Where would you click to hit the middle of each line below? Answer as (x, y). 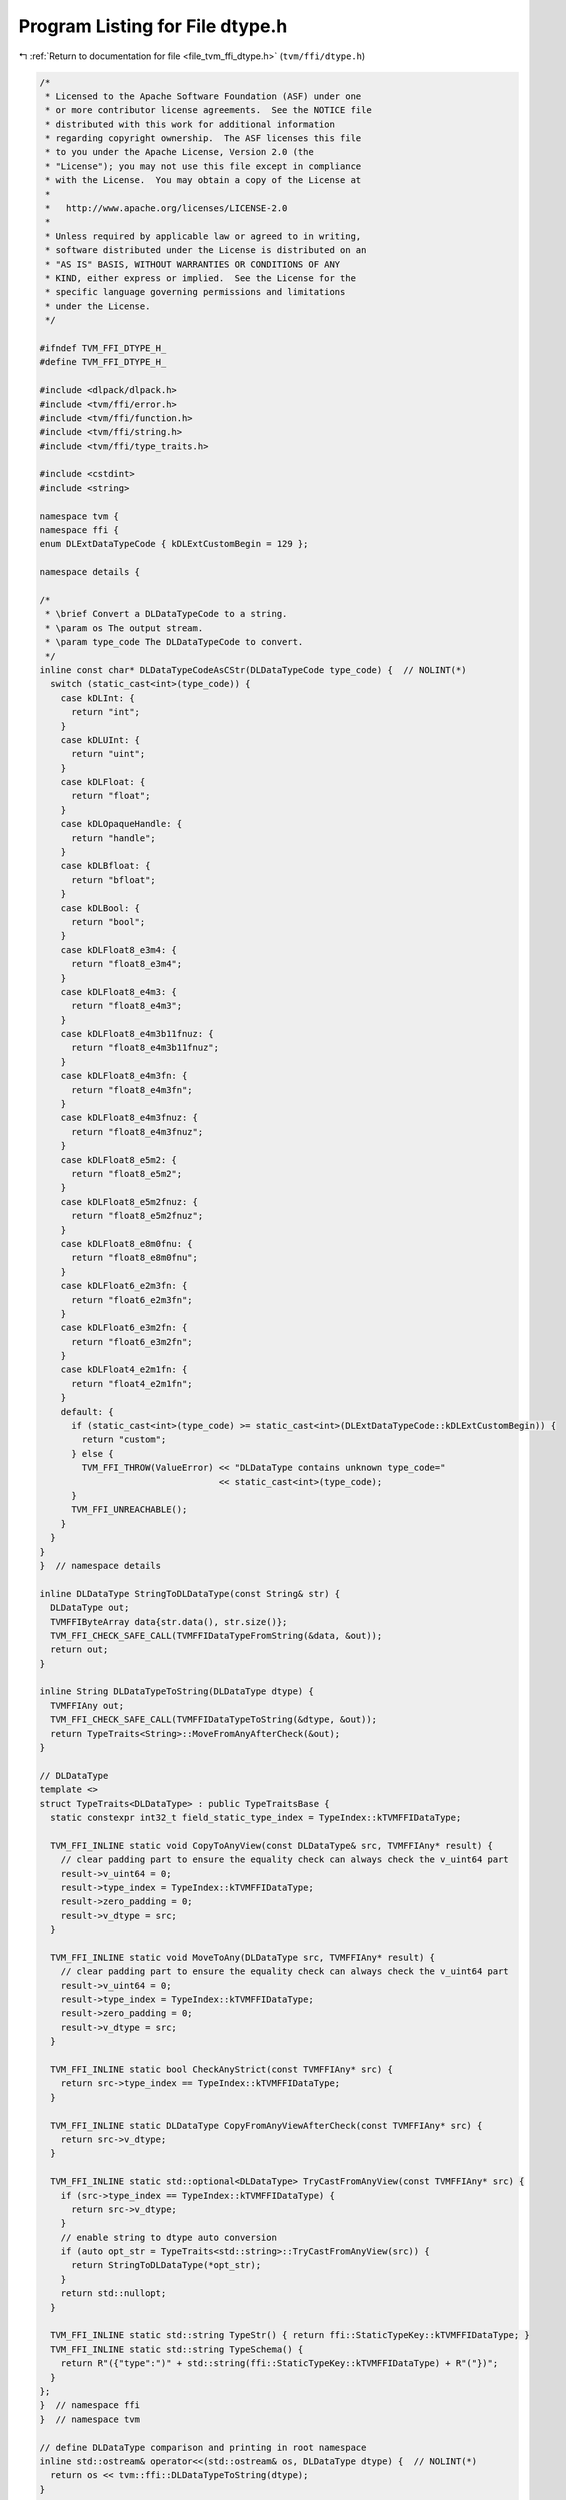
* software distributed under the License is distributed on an (206, 250)
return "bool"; (108, 921)
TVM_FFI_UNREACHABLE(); (129, 1509)
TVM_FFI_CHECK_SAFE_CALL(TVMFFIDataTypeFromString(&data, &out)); (216, 1635)
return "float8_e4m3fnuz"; (137, 1131)
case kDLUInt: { (100, 739)
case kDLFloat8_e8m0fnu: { (127, 1243)
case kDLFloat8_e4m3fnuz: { (129, 1118)
